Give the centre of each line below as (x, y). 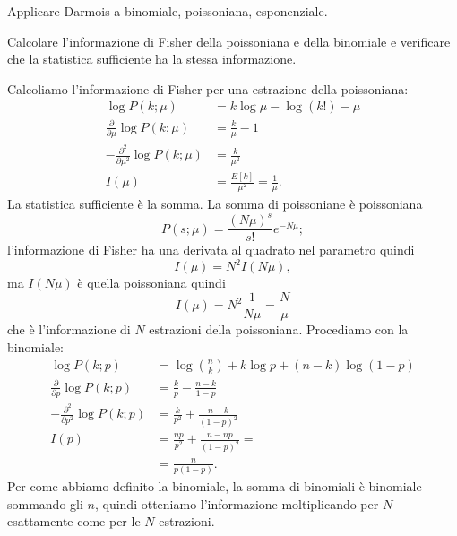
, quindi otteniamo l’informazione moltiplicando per (237, 503)
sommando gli (45, 503)
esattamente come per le (74, 521)
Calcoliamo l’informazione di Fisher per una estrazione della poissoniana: (208, 88)
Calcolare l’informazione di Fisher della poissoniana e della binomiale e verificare (229, 41)
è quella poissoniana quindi (151, 283)
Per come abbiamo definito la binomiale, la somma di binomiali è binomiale (215, 486)
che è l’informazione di (69, 329)
